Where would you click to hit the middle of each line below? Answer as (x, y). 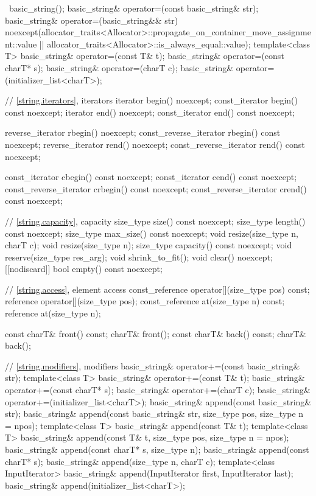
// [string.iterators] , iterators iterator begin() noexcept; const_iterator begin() (151, 100)
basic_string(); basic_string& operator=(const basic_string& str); (134, 8)
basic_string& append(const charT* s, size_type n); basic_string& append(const (157, 449)
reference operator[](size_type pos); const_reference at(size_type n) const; (145, 301)
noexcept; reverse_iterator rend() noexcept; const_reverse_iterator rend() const (155, 144)
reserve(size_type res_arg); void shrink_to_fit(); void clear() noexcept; (139, 257)
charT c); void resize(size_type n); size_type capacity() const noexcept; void (149, 245)
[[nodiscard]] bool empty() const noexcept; (84, 269)
